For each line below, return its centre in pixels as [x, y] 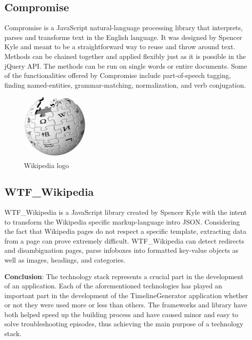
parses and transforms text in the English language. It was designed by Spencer [123, 37]
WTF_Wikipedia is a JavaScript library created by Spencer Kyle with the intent [126, 212]
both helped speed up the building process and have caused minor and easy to [121, 314]
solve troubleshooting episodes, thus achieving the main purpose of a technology [124, 324]
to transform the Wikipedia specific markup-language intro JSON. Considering [122, 221]
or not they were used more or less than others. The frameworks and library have [126, 305]
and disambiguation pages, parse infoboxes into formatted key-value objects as [122, 250]
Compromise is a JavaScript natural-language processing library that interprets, [124, 28]
